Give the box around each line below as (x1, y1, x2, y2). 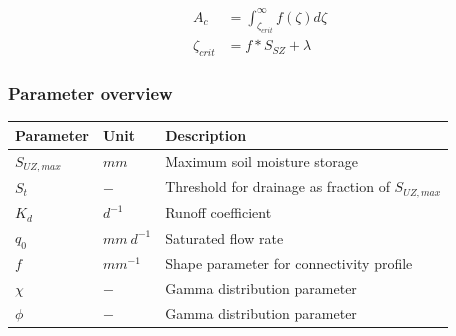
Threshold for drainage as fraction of (165, 176, 390, 197)
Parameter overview (8, 81, 173, 106)
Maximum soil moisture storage (165, 151, 358, 172)
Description (165, 124, 247, 145)
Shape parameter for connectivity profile (165, 252, 413, 273)
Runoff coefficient (165, 202, 272, 223)
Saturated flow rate (165, 227, 284, 248)
